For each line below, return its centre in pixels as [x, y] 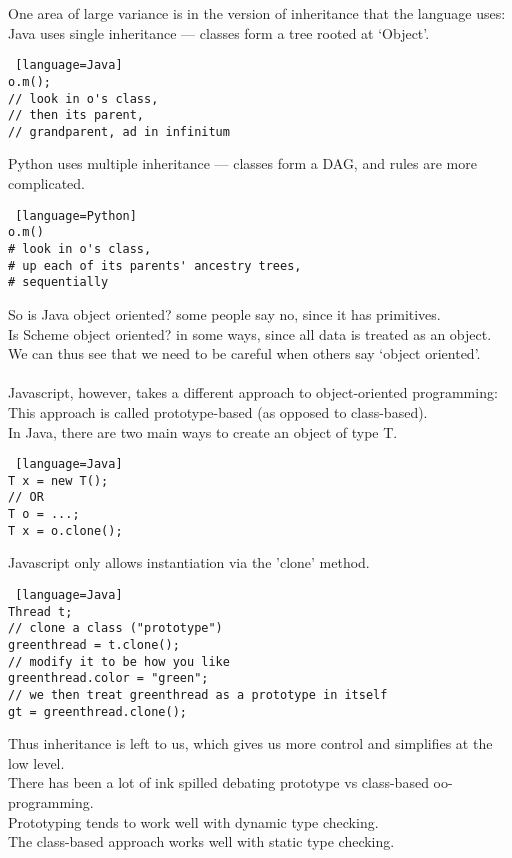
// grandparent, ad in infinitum [119, 131]
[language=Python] [76, 215]
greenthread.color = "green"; [108, 678]
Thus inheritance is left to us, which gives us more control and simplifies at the [250, 743]
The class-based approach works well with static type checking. [201, 841]
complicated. [46, 183]
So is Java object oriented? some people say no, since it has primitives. [224, 313]
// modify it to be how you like [119, 661]
